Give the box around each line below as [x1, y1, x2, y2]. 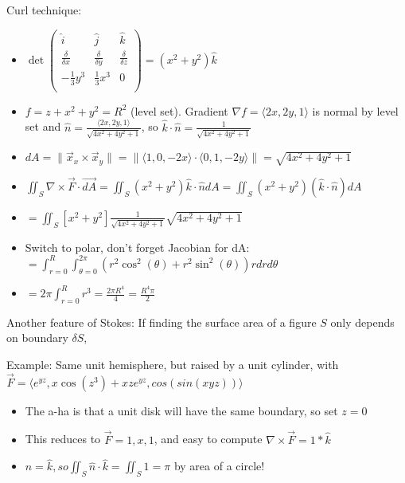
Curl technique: [6, 2, 82, 18]
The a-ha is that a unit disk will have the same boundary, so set [25, 402, 338, 418]
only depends [330, 313, 395, 330]
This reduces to [25, 430, 101, 447]
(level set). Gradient [130, 102, 228, 119]
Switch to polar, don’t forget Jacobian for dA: [25, 238, 250, 255]
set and [25, 118, 61, 135]
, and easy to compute [154, 430, 263, 447]
